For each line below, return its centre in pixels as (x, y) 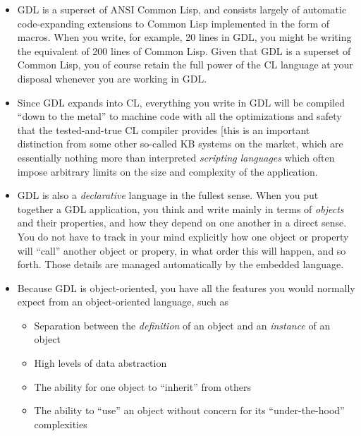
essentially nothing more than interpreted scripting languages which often (176, 157)
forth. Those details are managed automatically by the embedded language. (180, 264)
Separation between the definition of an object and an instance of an (182, 325)
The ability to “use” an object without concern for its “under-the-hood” (189, 410)
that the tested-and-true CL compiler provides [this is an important (164, 129)
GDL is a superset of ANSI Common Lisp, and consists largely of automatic (182, 9)
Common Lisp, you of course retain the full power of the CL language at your (185, 65)
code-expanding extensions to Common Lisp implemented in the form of (173, 23)
